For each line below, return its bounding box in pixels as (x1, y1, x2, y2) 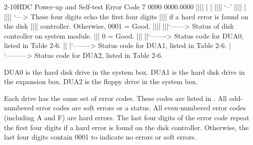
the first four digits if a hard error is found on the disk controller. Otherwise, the (4, 122, 249, 132)
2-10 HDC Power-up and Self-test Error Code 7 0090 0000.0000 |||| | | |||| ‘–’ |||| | (4, 1, 246, 11)
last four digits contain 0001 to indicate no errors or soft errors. (4, 132, 197, 142)
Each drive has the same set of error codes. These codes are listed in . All (4, 93, 227, 103)
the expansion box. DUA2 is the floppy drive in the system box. (4, 76, 198, 87)
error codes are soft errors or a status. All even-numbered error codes (36, 102, 246, 113)
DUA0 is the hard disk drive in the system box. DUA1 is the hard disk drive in (4, 66, 245, 77)
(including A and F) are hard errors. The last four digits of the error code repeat (4, 112, 250, 122)
